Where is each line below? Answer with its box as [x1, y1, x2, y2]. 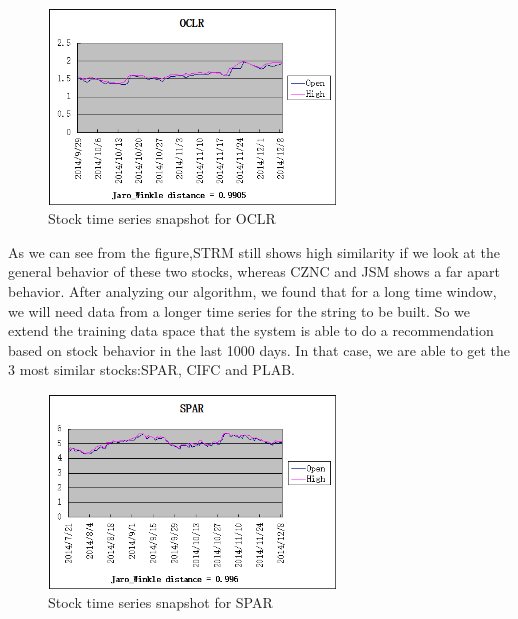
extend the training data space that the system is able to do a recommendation [8, 320, 494, 341]
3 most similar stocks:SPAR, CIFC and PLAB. [8, 359, 295, 380]
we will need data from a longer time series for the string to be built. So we [8, 300, 470, 321]
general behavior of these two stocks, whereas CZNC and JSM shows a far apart [8, 261, 500, 282]
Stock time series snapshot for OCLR [48, 208, 276, 229]
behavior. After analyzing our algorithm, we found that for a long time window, [8, 280, 497, 301]
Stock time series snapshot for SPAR [48, 592, 273, 613]
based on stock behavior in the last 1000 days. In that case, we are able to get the [8, 339, 511, 360]
